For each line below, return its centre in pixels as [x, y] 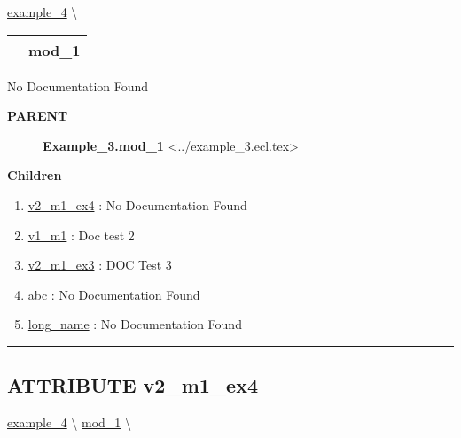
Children [35, 175]
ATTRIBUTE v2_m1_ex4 [133, 385]
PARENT [38, 116]
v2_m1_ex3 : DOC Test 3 [100, 265]
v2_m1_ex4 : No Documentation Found [137, 204]
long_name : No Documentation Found [135, 324]
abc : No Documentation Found [114, 294]
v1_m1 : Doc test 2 [81, 235]
